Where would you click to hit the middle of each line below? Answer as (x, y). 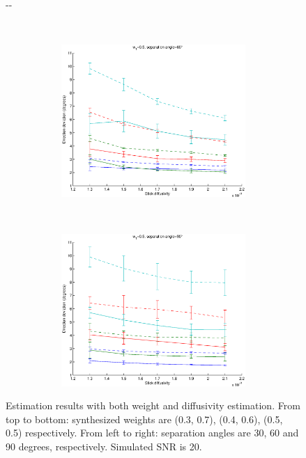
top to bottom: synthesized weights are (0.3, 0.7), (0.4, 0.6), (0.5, (144, 419)
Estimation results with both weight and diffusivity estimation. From (153, 405)
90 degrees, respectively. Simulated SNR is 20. (104, 447)
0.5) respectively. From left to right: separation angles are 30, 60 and (152, 433)
